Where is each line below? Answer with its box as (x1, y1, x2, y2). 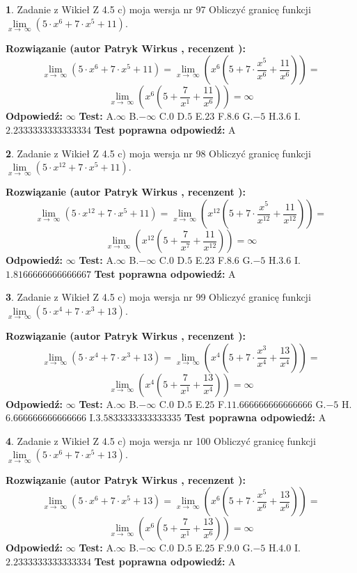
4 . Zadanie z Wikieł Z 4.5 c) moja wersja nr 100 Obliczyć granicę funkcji (6, 433, 316, 448)
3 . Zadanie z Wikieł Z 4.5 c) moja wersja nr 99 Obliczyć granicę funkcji (6, 290, 311, 304)
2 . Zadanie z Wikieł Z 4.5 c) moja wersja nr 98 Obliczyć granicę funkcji (6, 146, 311, 160)
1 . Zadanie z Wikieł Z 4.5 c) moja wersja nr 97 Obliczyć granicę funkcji (6, 2, 311, 16)
